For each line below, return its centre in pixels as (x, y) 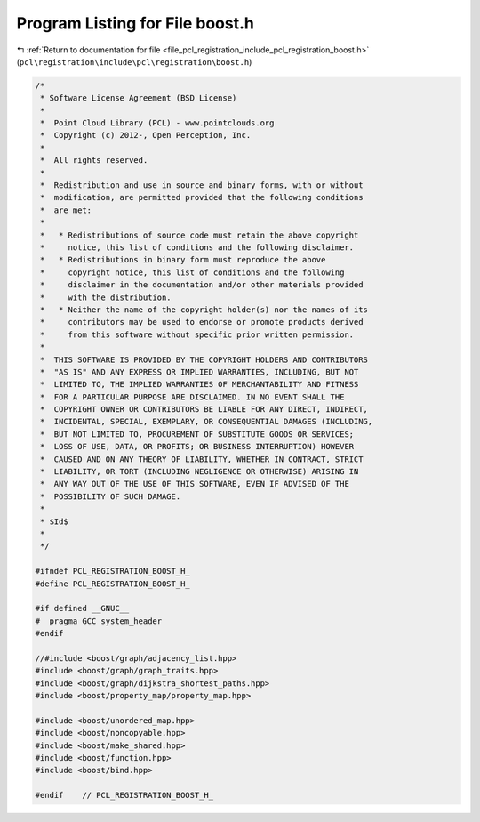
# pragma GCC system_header (99, 621)
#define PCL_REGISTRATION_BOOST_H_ (112, 584)
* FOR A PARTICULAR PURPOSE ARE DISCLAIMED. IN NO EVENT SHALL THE (192, 397)
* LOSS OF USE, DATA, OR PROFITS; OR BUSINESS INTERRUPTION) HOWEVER (197, 447)
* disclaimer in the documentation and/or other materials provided (202, 285)
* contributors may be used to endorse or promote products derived (202, 322)
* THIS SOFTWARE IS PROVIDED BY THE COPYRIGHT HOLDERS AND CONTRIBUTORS (204, 359)
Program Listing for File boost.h (136, 23)
